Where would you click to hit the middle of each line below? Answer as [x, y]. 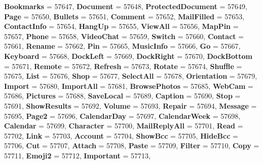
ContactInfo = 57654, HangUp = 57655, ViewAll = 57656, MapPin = [121, 26]
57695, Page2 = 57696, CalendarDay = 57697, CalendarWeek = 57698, [122, 116]
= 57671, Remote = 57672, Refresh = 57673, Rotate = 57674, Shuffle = [123, 66]
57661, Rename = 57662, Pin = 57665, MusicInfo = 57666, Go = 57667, [122, 46]
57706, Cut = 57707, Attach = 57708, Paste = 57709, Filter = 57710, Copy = [132, 145]
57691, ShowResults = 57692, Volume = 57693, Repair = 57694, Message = [130, 105]
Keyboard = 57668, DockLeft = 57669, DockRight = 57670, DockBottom [128, 56]
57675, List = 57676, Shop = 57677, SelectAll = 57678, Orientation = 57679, [131, 76]
